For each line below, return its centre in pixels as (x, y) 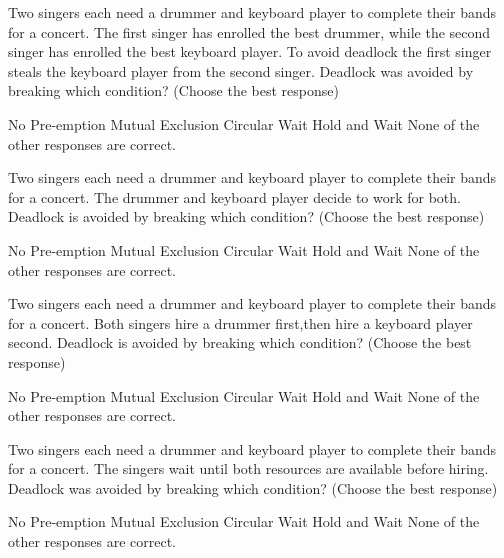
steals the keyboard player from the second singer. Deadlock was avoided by (241, 70)
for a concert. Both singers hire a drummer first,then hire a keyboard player (240, 322)
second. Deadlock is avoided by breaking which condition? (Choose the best (240, 342)
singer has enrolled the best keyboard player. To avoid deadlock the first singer (250, 51)
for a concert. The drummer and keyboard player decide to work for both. (234, 196)
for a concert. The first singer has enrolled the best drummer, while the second (249, 31)
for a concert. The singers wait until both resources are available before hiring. (248, 468)
